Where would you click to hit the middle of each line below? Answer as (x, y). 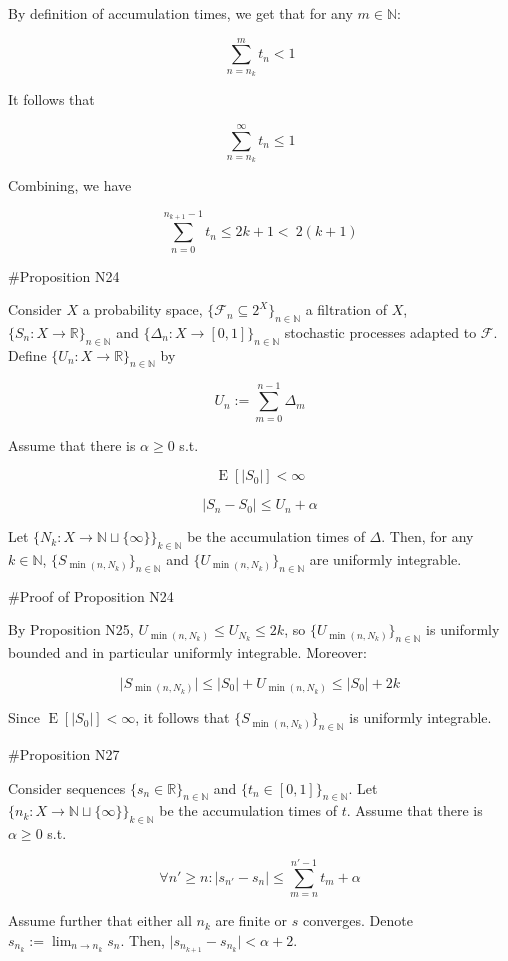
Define (27, 354)
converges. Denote (358, 920)
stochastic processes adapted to (380, 331)
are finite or (251, 920)
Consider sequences (67, 787)
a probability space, (142, 309)
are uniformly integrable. (385, 559)
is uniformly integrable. (420, 717)
